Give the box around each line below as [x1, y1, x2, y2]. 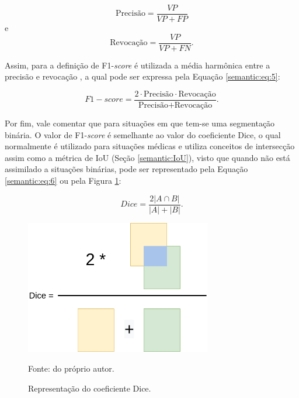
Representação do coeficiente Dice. [28, 382, 151, 394]
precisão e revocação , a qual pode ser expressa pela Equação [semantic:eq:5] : [5, 70, 280, 83]
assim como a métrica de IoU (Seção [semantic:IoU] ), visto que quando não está [5, 151, 290, 163]
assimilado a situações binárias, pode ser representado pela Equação [5, 163, 248, 175]
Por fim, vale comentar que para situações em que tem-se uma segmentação [5, 116, 275, 129]
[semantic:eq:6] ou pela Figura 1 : [5, 174, 121, 186]
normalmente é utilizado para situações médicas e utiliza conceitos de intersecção [5, 140, 295, 152]
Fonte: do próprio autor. [28, 362, 114, 374]
